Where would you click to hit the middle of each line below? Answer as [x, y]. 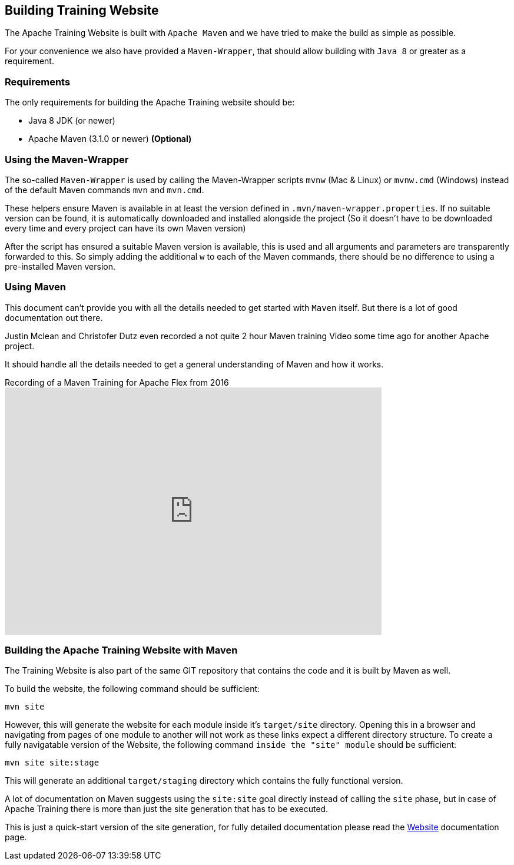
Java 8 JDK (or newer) [72, 121]
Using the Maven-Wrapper [67, 159]
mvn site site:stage [52, 763]
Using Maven [35, 287]
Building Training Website [82, 10]
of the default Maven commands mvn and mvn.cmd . [105, 190]
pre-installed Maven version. [60, 266]
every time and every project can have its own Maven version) [125, 228]
